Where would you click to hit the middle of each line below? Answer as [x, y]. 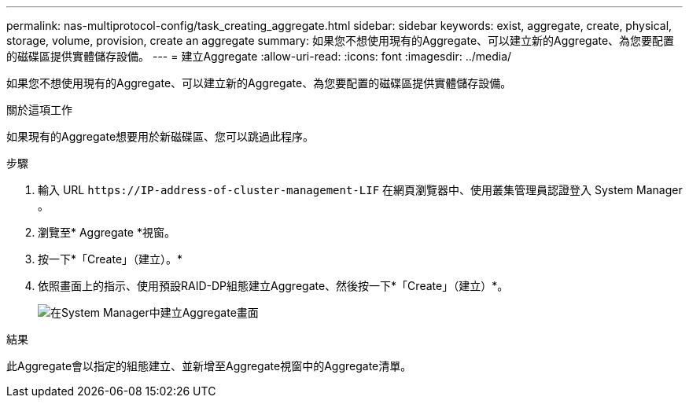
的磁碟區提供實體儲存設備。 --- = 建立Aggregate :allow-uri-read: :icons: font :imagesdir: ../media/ [259, 56]
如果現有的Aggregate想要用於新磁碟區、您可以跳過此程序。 [160, 136]
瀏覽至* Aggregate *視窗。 [107, 232]
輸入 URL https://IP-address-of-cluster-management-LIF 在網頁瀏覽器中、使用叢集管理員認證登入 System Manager [360, 190]
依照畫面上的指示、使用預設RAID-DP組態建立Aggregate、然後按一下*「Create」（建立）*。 [273, 286]
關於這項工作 [39, 110]
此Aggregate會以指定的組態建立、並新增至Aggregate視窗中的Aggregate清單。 [209, 366]
